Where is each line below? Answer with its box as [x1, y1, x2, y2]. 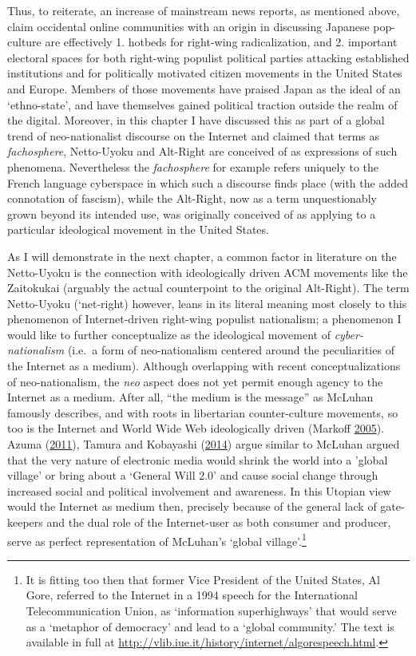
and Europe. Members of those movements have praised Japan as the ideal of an [7, 80, 401, 97]
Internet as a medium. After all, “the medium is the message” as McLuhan [7, 389, 374, 405]
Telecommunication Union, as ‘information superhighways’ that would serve [26, 603, 397, 619]
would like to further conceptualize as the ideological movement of [7, 326, 331, 342]
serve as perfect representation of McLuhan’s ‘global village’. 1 [7, 530, 307, 549]
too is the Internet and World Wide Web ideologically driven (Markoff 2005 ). [7, 420, 384, 437]
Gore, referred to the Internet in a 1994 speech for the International [26, 587, 358, 603]
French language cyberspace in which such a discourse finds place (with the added [7, 174, 408, 191]
